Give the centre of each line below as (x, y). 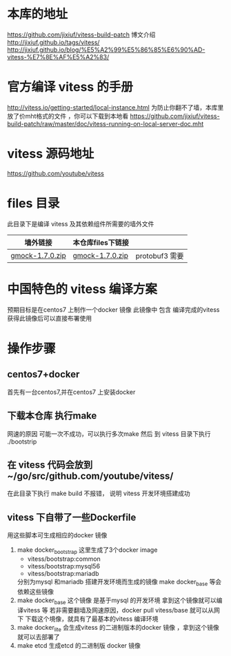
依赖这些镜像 (35, 591)
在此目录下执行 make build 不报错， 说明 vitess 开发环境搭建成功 (99, 493)
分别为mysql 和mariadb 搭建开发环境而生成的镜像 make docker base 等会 (119, 582)
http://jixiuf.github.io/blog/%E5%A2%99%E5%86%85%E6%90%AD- (106, 50)
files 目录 (33, 203)
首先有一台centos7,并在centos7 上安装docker (71, 392)
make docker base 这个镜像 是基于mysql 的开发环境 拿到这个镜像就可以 (117, 601)
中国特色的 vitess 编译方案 (82, 289)
